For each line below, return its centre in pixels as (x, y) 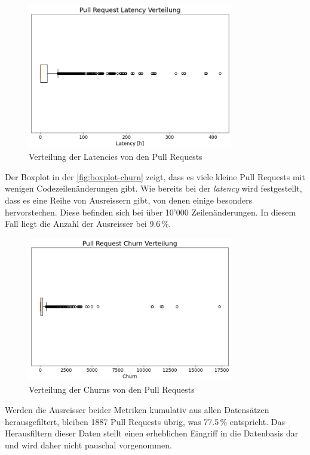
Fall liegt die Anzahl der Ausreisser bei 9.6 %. (88, 224)
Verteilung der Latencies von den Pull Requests (116, 157)
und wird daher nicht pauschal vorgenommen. (88, 445)
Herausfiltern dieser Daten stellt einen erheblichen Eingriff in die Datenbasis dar (152, 433)
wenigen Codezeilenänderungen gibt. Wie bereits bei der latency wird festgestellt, (154, 188)
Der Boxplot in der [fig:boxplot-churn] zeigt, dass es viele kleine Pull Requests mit (155, 176)
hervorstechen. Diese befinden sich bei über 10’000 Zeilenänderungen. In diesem (151, 212)
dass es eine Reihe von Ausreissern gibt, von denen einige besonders (129, 200)
